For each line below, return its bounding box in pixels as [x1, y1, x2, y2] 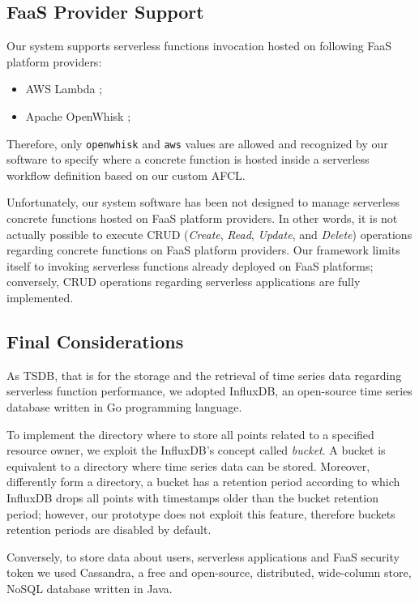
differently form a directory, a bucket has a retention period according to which [6, 473, 400, 490]
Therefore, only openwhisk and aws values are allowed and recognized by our [6, 134, 388, 152]
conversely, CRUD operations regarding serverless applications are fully [6, 273, 361, 290]
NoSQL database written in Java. [6, 579, 173, 596]
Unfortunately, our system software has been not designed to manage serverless [6, 194, 400, 211]
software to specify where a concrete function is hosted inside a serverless [6, 151, 370, 168]
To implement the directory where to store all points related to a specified [6, 425, 374, 442]
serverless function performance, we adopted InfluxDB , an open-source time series [6, 382, 413, 399]
